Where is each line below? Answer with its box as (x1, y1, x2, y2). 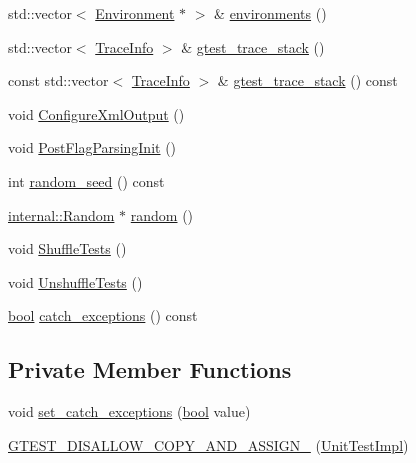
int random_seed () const (8, 170, 165, 191)
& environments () (214, 3, 327, 23)
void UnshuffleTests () (8, 271, 143, 292)
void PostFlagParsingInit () (8, 137, 177, 158)
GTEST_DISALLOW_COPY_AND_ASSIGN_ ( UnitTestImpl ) (8, 434, 409, 455)
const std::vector (8, 70, 109, 91)
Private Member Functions (8, 354, 292, 385)
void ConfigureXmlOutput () (8, 103, 185, 124)
